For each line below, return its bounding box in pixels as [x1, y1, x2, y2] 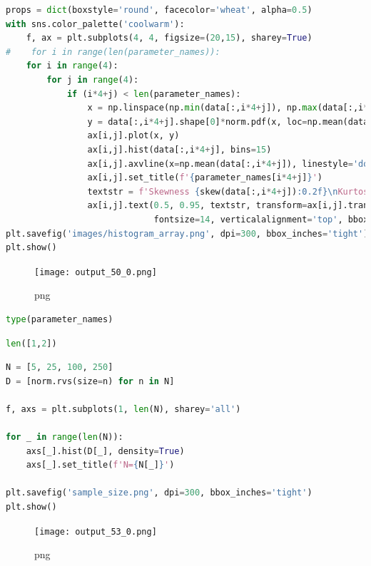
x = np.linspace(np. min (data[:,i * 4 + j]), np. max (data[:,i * [87, 103, 369, 113]
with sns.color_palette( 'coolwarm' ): [6, 19, 185, 29]
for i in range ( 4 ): [26, 61, 118, 71]
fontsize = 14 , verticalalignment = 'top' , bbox [153, 214, 369, 225]
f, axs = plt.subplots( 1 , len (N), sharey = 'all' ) [6, 403, 241, 414]
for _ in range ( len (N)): [6, 432, 123, 443]
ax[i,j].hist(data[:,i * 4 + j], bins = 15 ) [87, 144, 272, 155]
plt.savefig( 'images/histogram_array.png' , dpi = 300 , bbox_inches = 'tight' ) [6, 228, 369, 239]
